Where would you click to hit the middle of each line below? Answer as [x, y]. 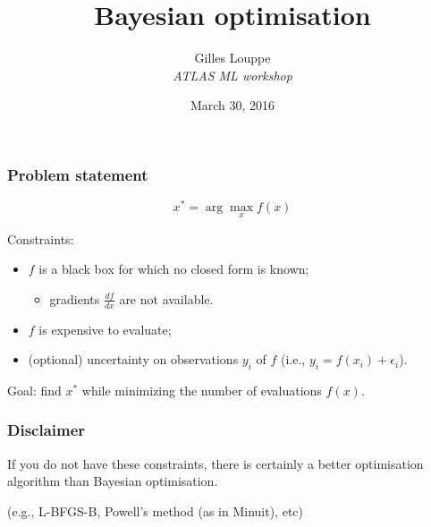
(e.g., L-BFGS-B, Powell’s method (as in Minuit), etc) [155, 510]
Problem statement [78, 174]
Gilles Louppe [232, 58]
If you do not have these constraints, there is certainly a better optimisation [215, 463]
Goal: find [34, 390]
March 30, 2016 [232, 105]
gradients [75, 298]
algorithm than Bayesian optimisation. [113, 481]
